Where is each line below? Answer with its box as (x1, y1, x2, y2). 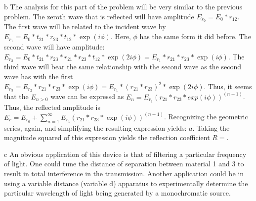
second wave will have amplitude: (4, 41, 105, 51)
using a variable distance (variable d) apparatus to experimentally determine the (4, 178, 248, 188)
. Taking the (192, 122, 230, 133)
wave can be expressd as (50, 91, 124, 101)
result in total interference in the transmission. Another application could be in (4, 168, 244, 178)
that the (4, 91, 29, 101)
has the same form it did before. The (139, 31, 251, 42)
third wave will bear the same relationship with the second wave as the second (4, 61, 241, 72)
